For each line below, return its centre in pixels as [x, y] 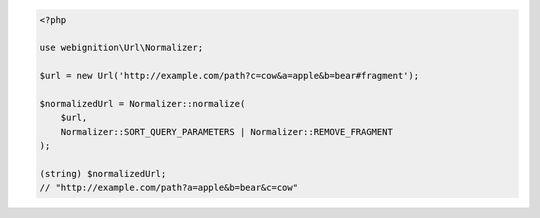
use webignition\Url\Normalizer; [121, 48]
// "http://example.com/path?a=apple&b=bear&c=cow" [169, 188]
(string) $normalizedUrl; [103, 173]
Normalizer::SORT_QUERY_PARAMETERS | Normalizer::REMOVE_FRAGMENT [227, 131]
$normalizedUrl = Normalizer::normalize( [142, 103]
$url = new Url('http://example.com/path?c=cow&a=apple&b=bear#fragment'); [229, 76]
